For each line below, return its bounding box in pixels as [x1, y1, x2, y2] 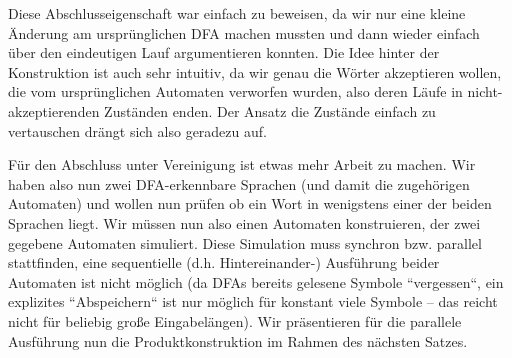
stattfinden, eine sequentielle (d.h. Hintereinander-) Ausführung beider [8, 252, 440, 273]
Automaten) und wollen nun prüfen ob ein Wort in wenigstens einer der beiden [8, 193, 492, 214]
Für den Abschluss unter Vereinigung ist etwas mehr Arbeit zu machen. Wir [8, 154, 476, 175]
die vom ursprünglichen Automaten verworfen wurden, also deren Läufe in [8, 81, 463, 102]
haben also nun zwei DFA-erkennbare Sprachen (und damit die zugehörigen [8, 173, 470, 194]
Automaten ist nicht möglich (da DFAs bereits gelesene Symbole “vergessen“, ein [8, 271, 504, 292]
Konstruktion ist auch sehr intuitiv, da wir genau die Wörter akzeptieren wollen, [8, 61, 502, 82]
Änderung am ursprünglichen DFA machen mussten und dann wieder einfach [8, 22, 480, 43]
